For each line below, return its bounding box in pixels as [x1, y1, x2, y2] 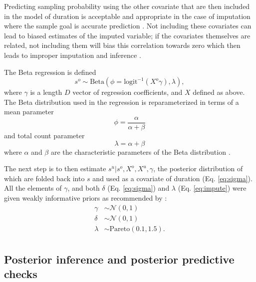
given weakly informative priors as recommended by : [4, 192, 167, 203]
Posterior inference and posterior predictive [4, 252, 235, 267]
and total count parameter [4, 130, 85, 140]
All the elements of [4, 183, 62, 193]
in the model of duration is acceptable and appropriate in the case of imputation [4, 10, 251, 21]
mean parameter [4, 106, 54, 117]
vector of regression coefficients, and [72, 87, 183, 97]
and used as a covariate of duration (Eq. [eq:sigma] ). [92, 173, 253, 183]
